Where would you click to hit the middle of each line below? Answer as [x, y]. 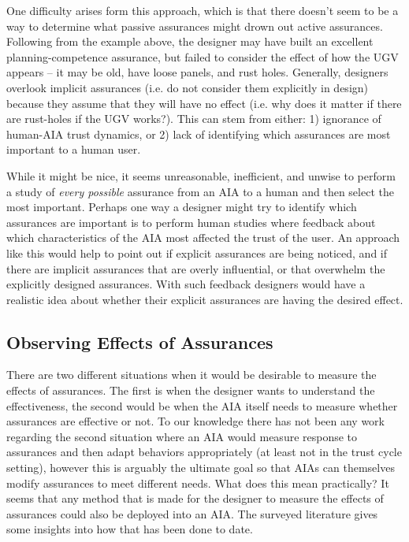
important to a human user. [74, 149]
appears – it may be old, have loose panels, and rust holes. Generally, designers [197, 72]
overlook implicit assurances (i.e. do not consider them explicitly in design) [188, 87]
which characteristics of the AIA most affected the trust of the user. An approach [203, 238]
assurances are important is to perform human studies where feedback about [191, 222]
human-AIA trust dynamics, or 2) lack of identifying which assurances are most [199, 134]
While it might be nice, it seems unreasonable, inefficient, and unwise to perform [201, 175]
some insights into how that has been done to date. [130, 529]
